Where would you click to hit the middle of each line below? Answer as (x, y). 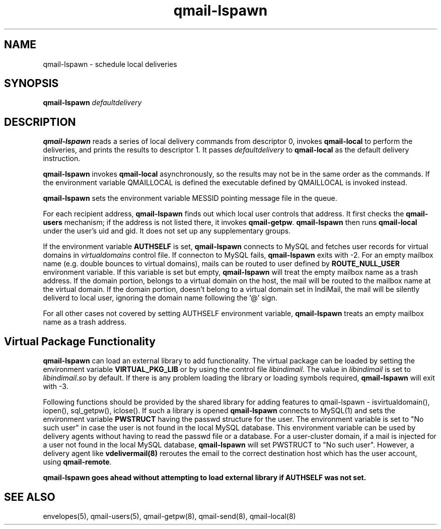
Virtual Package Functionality (80, 341)
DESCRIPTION (40, 122)
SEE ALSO (30, 497)
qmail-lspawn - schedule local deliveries (110, 64)
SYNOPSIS (31, 84)
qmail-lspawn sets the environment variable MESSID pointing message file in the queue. (190, 198)
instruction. (62, 159)
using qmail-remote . (77, 462)
